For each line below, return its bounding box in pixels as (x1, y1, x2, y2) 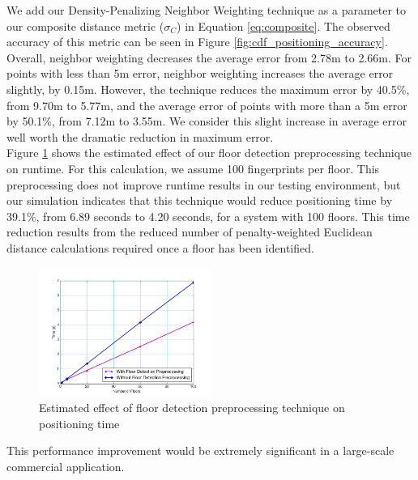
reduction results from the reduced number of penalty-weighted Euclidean (6, 223, 373, 240)
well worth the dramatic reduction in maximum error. (6, 128, 274, 145)
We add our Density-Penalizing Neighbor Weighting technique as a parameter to (6, 2, 407, 18)
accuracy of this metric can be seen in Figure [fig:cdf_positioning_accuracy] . (6, 33, 388, 50)
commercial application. (6, 457, 125, 474)
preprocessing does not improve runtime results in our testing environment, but (6, 176, 401, 193)
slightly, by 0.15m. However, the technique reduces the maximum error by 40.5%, (6, 80, 410, 97)
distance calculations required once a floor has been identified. (6, 239, 314, 256)
